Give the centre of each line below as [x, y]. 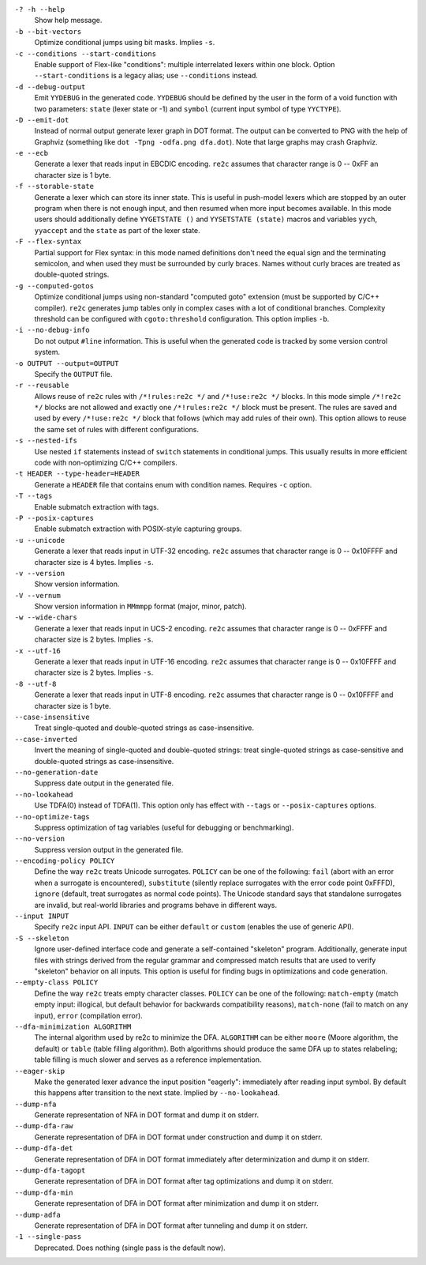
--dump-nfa [35, 1104]
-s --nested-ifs [46, 441]
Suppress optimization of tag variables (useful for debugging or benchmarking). [164, 827]
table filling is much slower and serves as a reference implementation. [148, 1060]
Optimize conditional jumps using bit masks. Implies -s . [125, 43]
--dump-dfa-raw [44, 1126]
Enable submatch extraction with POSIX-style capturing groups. [138, 529]
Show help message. [68, 21]
